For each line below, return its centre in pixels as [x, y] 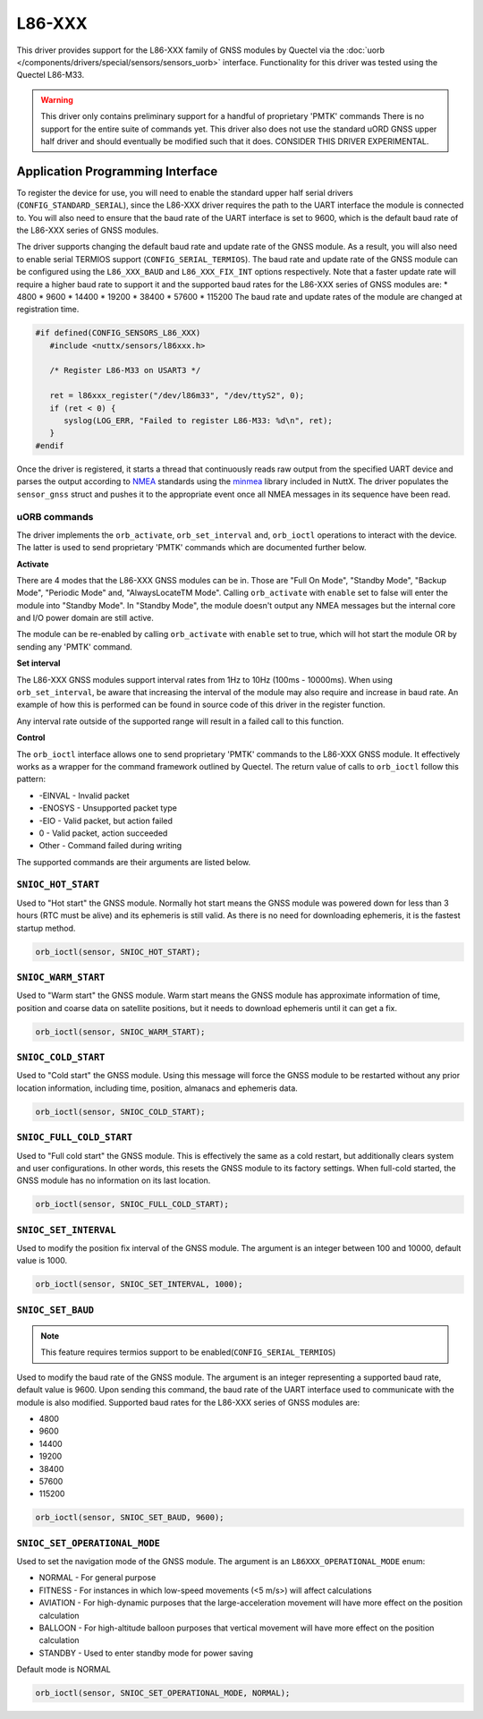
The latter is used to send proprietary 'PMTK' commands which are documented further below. [191, 548]
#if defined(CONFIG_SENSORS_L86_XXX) [118, 333]
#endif [50, 446]
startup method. [46, 928]
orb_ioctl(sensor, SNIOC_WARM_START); [120, 1032]
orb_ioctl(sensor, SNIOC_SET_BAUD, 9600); [130, 1518]
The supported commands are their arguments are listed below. [134, 862]
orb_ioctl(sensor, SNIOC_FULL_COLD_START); [132, 1204]
